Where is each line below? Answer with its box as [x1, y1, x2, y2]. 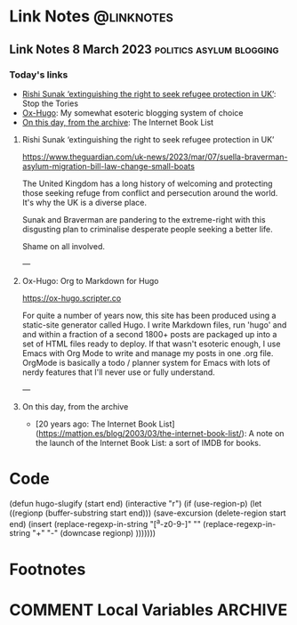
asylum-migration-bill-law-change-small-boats [21, 160, 196, 171]
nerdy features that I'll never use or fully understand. [21, 367, 215, 377]
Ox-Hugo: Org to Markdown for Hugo [21, 275, 159, 286]
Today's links [9, 69, 68, 81]
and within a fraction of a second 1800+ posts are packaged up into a [21, 329, 277, 339]
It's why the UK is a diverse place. [21, 197, 147, 207]
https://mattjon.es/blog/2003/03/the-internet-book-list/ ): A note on [38, 427, 285, 438]
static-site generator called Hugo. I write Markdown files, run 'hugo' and [21, 319, 287, 330]
